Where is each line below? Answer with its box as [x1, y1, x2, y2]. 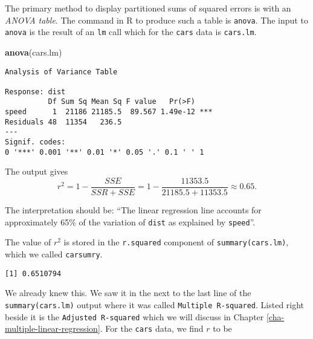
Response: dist [5, 87, 66, 96]
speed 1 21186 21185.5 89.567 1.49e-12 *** [5, 108, 213, 117]
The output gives [5, 165, 68, 178]
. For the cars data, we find [100, 322, 204, 335]
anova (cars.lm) [5, 45, 62, 58]
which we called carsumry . [5, 247, 103, 260]
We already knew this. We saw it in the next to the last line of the [5, 286, 251, 299]
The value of [5, 236, 51, 248]
